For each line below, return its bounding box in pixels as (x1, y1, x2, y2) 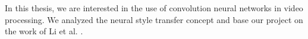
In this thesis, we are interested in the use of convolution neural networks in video (5, 2, 303, 14)
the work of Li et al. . (5, 25, 83, 37)
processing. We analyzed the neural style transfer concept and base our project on (5, 13, 303, 25)
